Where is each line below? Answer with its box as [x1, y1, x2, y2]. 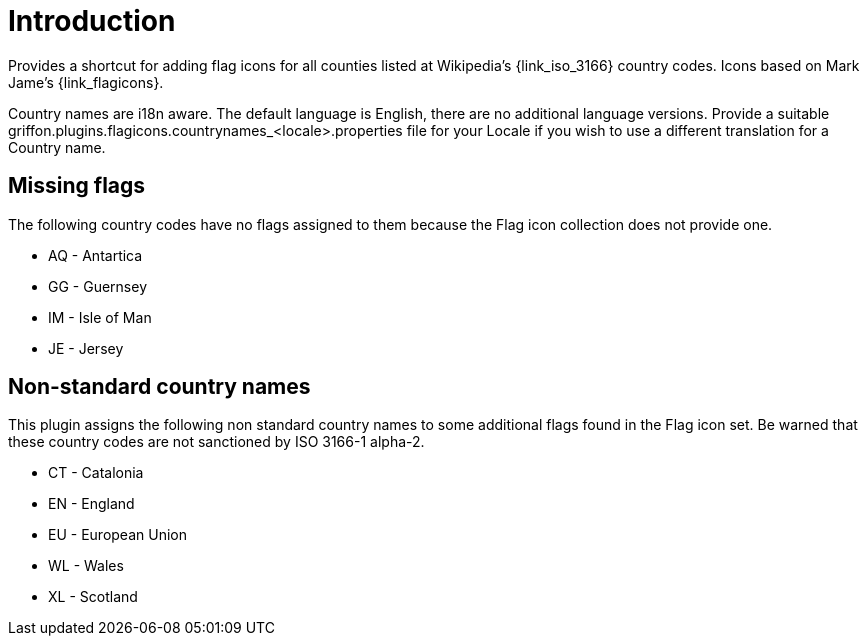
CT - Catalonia [48, 464, 144, 482]
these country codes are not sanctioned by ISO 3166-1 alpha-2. [8, 433, 425, 451]
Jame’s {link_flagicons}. [8, 73, 164, 91]
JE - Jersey [48, 339, 124, 357]
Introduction [8, 4, 176, 38]
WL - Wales [48, 557, 124, 575]
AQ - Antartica [48, 246, 143, 264]
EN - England [48, 495, 135, 513]
